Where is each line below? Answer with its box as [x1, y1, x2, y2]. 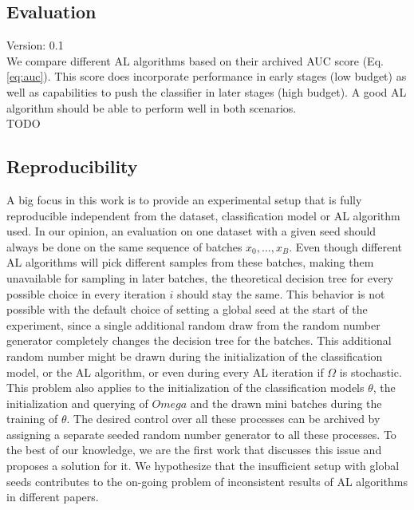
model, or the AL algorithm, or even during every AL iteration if [6, 363, 324, 380]
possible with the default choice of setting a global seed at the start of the [6, 301, 368, 318]
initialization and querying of [6, 394, 148, 411]
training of [6, 410, 58, 427]
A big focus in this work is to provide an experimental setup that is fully [6, 191, 362, 208]
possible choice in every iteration [6, 285, 166, 302]
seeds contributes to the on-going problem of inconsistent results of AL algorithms [6, 472, 408, 489]
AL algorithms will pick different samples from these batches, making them [6, 254, 374, 271]
